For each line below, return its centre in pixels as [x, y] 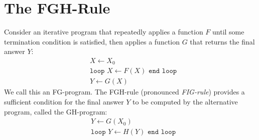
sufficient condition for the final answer [64, 102]
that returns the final [222, 41]
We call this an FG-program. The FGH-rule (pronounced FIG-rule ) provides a [124, 92]
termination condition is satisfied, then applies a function [92, 41]
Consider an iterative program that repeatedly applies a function [104, 32]
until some [228, 32]
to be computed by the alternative [185, 102]
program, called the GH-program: [56, 111]
